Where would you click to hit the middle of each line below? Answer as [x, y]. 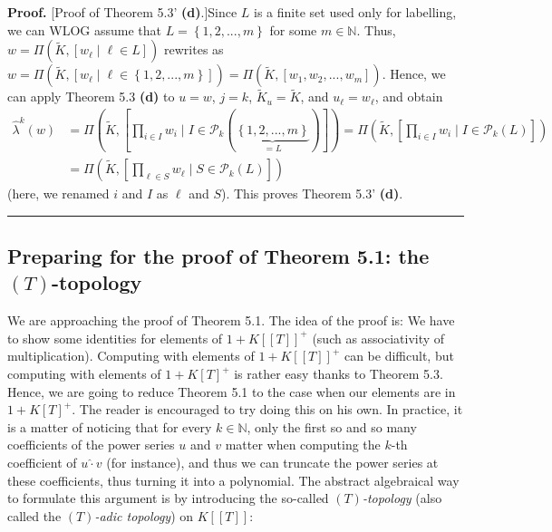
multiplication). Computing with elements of [131, 356]
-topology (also [402, 498]
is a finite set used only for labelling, [355, 12]
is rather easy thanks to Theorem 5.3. [339, 374]
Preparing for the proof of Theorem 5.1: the [218, 256]
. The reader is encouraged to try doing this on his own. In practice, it [267, 409]
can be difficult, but [399, 356]
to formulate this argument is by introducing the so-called [168, 498]
